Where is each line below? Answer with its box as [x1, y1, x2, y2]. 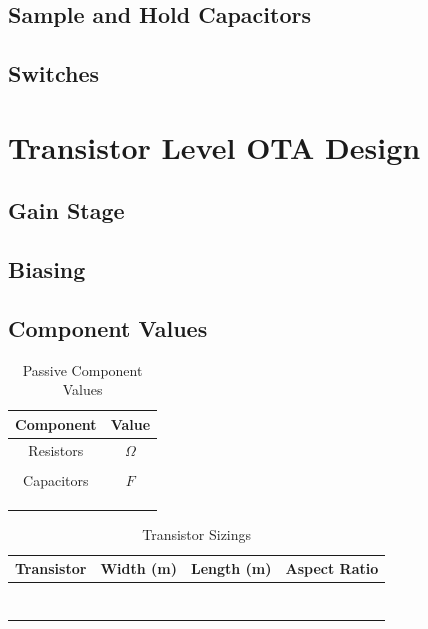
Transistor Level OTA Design [8, 126, 421, 167]
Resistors [28, 439, 84, 460]
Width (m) [100, 558, 177, 579]
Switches [8, 58, 100, 89]
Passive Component [22, 359, 143, 380]
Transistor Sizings [142, 523, 252, 544]
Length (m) [190, 558, 272, 579]
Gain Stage [8, 195, 125, 226]
